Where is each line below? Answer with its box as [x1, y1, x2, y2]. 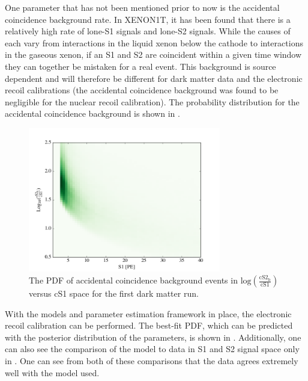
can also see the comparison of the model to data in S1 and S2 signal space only [5, 342, 300, 355]
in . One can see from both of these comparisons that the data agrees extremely [5, 355, 298, 367]
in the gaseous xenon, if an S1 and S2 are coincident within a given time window [5, 48, 302, 61]
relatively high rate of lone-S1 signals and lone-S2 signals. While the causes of [5, 25, 291, 37]
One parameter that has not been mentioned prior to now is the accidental [5, 1, 280, 13]
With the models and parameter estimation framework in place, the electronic [5, 307, 292, 320]
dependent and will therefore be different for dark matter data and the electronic [5, 72, 303, 84]
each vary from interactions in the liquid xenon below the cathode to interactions [5, 36, 303, 49]
